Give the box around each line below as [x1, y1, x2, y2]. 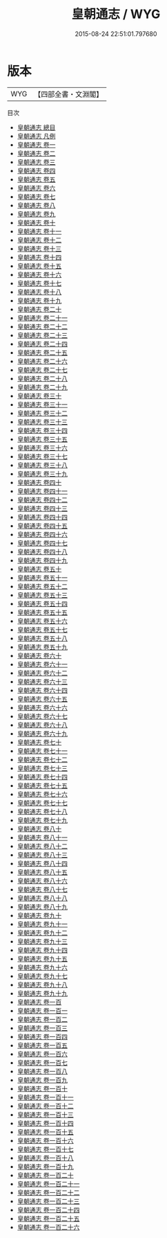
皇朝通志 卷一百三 [17, 1023, 68, 1032]
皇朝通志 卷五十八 [17, 634, 68, 642]
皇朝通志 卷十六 [17, 270, 62, 278]
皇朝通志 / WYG [71, 6, 161, 22]
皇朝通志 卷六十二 [17, 669, 68, 677]
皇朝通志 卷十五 [17, 261, 62, 270]
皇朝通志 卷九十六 [17, 963, 68, 971]
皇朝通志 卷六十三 [17, 677, 68, 686]
